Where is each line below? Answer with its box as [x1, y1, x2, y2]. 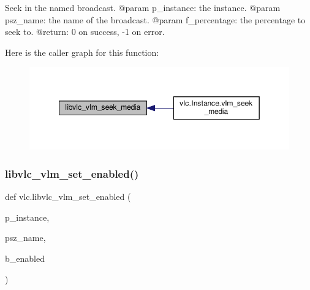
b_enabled [5, 252, 45, 265]
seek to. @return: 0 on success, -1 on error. [5, 25, 165, 38]
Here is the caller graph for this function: [5, 45, 159, 58]
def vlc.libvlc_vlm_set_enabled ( [5, 190, 131, 203]
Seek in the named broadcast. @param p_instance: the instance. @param [5, 1, 281, 13]
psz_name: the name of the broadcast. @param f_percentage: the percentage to [5, 13, 306, 26]
